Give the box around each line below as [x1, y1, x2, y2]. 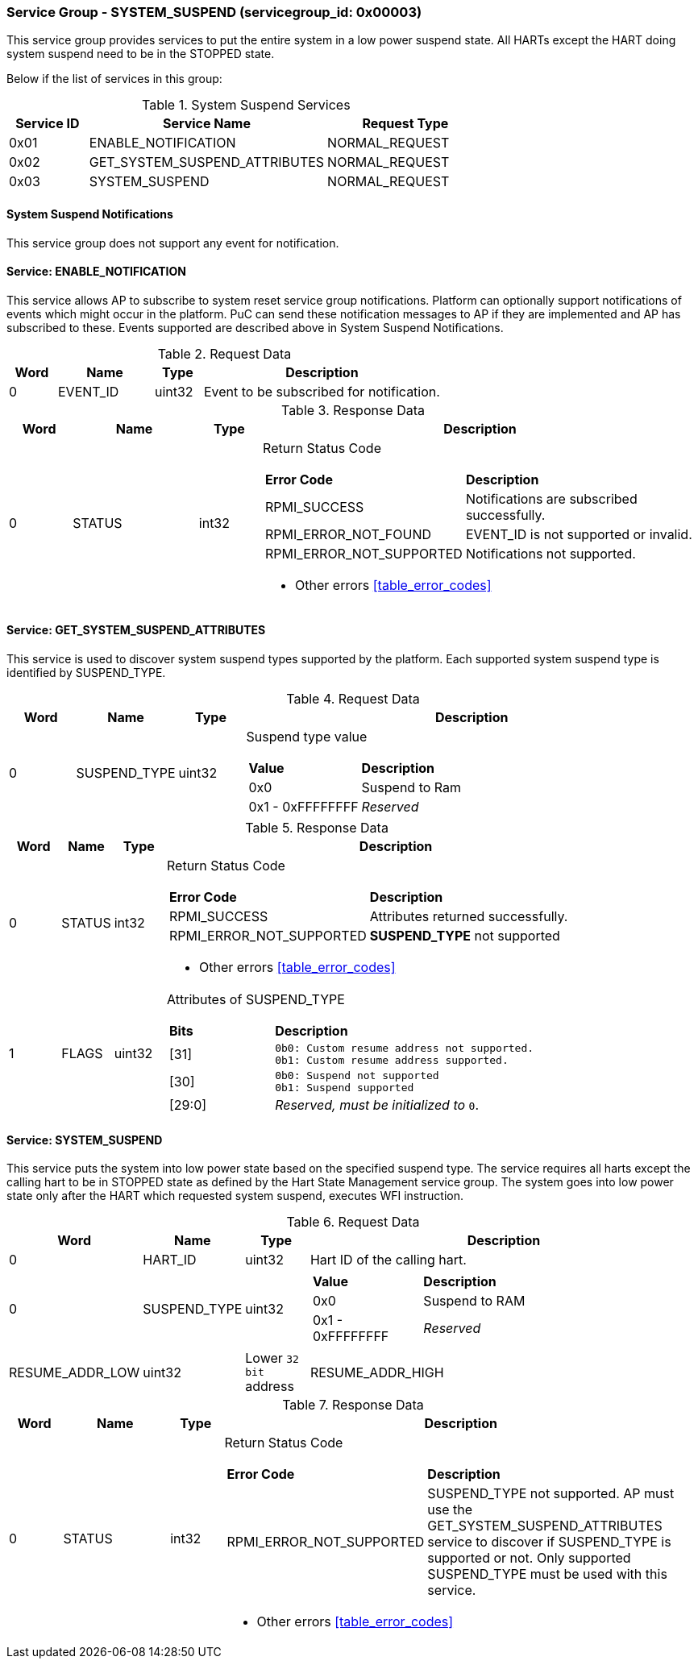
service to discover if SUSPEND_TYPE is [427, 1534, 671, 1551]
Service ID [15, 115, 80, 132]
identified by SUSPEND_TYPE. [6, 666, 166, 680]
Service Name [162, 115, 251, 132]
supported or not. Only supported [427, 1550, 631, 1567]
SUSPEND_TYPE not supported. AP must [427, 1485, 675, 1502]
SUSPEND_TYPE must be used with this [427, 1566, 667, 1583]
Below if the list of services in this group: [6, 72, 222, 86]
